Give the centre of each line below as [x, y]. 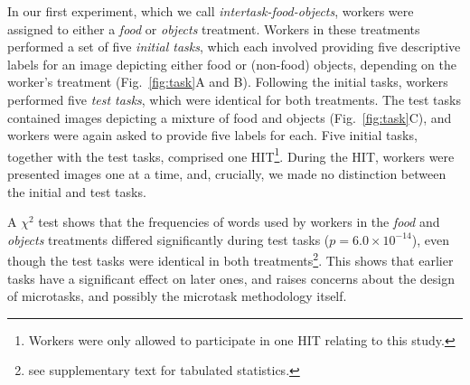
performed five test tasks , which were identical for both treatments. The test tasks [234, 99]
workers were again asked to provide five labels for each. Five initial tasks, [212, 135]
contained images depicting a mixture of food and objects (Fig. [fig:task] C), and [230, 117]
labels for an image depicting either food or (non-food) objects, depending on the [232, 64]
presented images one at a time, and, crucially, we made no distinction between [227, 174]
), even [430, 239]
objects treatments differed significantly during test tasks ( [169, 239]
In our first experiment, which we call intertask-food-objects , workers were [211, 11]
